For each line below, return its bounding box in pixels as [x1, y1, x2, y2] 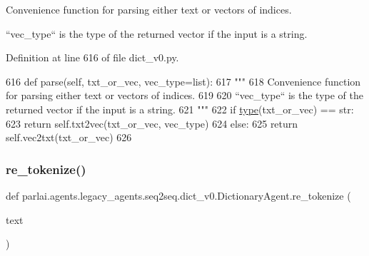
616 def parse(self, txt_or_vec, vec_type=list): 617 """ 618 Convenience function [6, 73, 361, 88]
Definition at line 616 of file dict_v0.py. [6, 50, 179, 65]
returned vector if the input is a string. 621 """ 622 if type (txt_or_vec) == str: [6, 101, 354, 116]
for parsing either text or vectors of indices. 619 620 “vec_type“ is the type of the [6, 88, 363, 103]
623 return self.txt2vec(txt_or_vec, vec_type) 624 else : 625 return [6, 116, 298, 130]
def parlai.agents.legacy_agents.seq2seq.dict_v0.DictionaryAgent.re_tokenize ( [6, 188, 351, 203]
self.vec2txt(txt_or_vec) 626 [6, 130, 132, 145]
